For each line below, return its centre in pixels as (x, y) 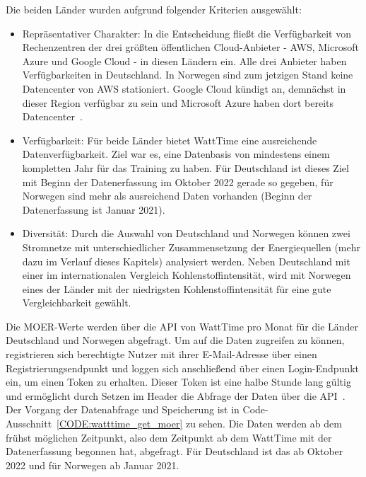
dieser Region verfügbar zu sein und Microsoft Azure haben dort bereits (178, 102)
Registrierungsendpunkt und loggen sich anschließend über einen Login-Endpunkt (183, 368)
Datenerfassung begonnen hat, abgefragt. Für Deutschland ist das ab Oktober (175, 451)
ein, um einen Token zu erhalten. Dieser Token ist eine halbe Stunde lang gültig (178, 382)
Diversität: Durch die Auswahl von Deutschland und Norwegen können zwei (186, 233)
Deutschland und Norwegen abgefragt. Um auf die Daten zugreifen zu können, (175, 340)
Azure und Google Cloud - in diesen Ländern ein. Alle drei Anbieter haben (184, 61)
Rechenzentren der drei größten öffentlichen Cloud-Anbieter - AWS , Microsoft (190, 47)
